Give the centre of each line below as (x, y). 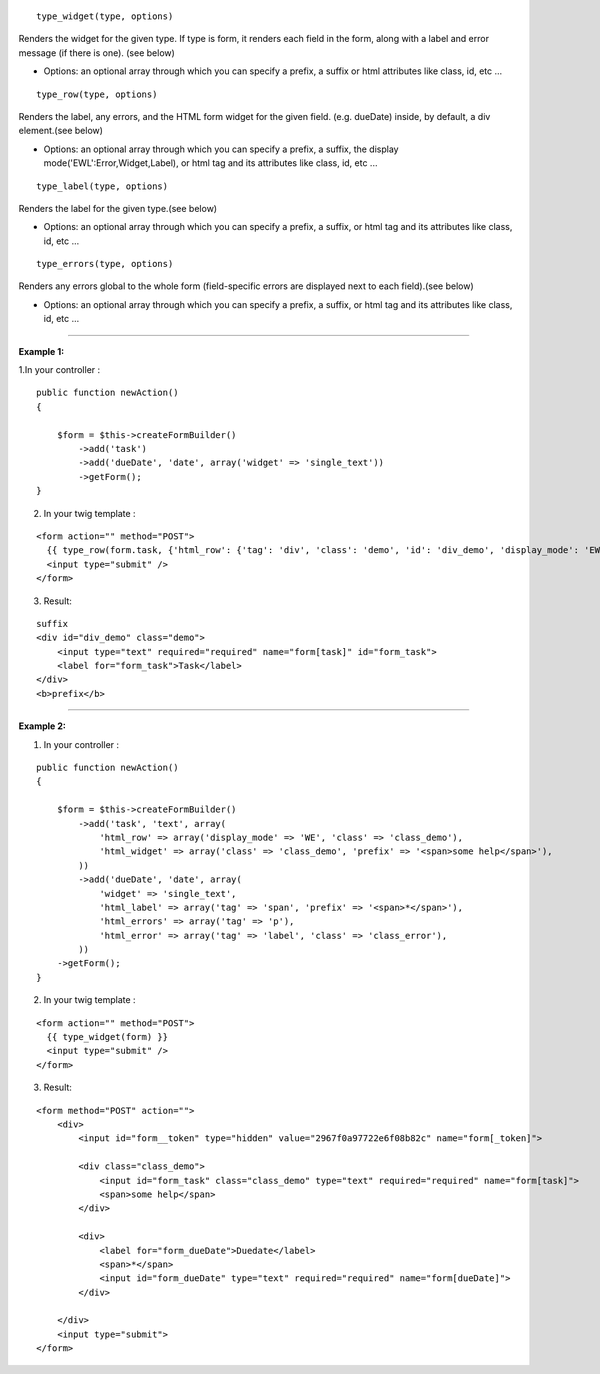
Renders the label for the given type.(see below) (118, 208)
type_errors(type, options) (105, 264)
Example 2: (42, 726)
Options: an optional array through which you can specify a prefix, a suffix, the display (221, 149)
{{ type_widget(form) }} (107, 1037)
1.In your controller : (59, 370)
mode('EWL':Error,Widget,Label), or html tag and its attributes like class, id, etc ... (210, 163)
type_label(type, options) (102, 186)
